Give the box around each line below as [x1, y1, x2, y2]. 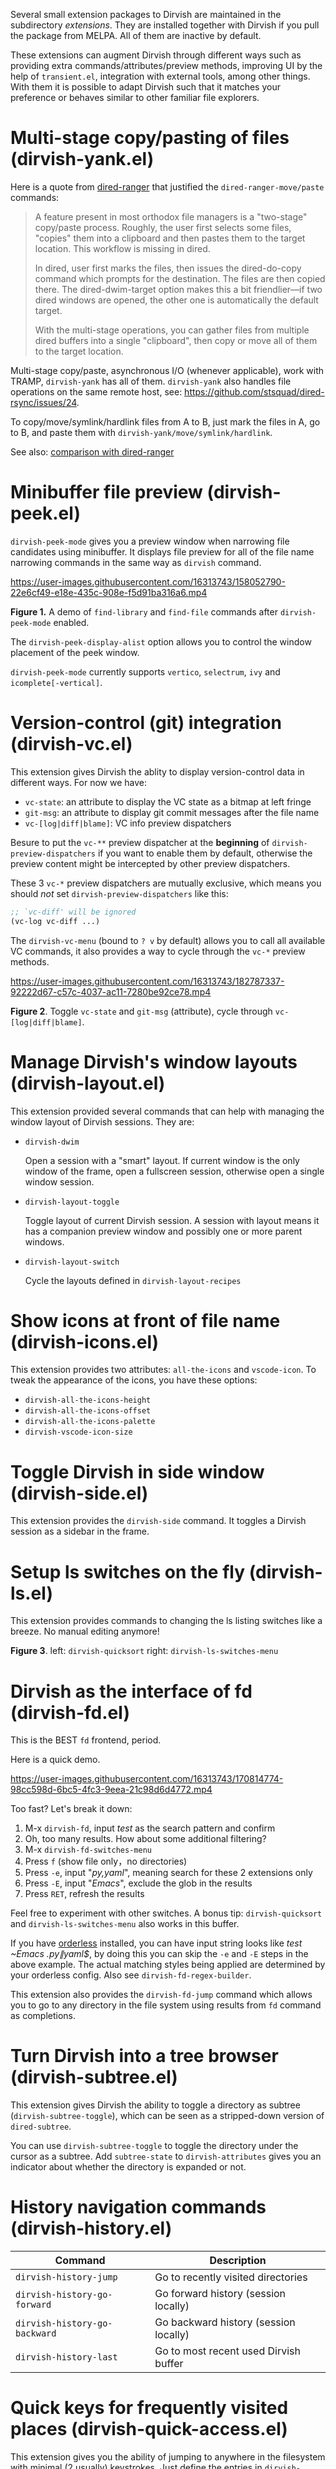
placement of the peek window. [10, 646, 140, 658]
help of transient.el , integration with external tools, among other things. [10, 70, 311, 82]
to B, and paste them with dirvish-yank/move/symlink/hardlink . [10, 426, 273, 438]
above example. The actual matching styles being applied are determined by [10, 1959, 326, 1971]
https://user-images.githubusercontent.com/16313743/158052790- [10, 575, 286, 588]
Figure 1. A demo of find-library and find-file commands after [10, 605, 278, 618]
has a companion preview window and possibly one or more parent [24, 1225, 303, 1237]
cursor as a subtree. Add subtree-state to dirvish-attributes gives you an [10, 2150, 322, 2163]
